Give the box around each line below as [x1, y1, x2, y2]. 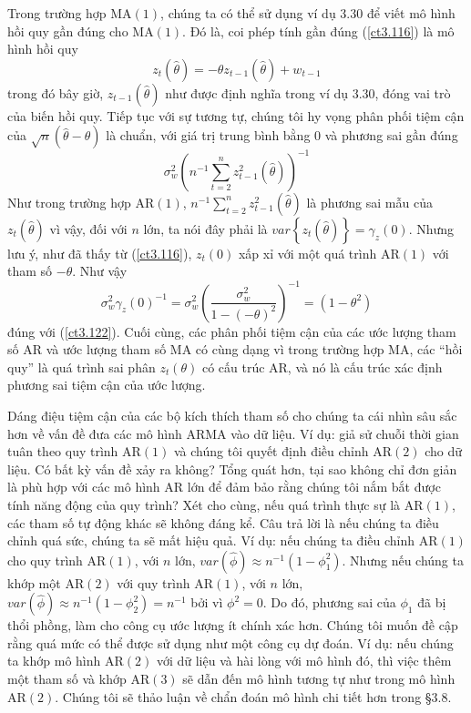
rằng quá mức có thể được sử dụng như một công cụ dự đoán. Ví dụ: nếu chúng [7, 633, 454, 652]
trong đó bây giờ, [7, 83, 104, 102]
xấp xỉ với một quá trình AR [238, 243, 400, 262]
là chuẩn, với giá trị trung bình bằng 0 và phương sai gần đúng [106, 126, 458, 145]
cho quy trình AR [7, 550, 107, 569]
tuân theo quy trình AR [7, 442, 141, 461]
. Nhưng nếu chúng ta [342, 550, 464, 569]
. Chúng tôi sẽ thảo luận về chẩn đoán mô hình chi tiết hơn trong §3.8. [55, 687, 452, 706]
